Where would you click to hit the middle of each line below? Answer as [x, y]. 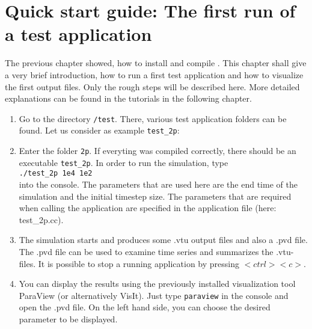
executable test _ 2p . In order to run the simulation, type [124, 162]
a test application [78, 34]
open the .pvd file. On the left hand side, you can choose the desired [145, 307]
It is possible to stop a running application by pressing [139, 263]
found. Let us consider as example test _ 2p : [99, 130]
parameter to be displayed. [68, 318]
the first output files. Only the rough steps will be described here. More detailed [152, 86]
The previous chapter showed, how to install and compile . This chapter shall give [156, 63]
